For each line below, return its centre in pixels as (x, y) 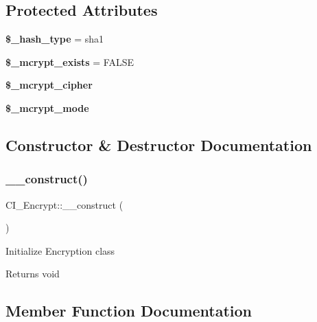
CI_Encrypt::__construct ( (64, 204)
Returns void (33, 274)
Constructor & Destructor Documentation (159, 145)
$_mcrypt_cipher (49, 85)
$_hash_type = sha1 (55, 39)
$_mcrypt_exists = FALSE (70, 61)
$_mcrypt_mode (47, 107)
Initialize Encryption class (60, 250)
